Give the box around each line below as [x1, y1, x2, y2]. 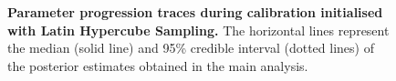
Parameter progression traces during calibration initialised [7, 3, 383, 21]
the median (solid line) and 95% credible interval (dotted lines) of [7, 38, 374, 57]
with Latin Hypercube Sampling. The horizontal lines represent [7, 20, 390, 39]
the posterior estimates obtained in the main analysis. [7, 56, 308, 75]
